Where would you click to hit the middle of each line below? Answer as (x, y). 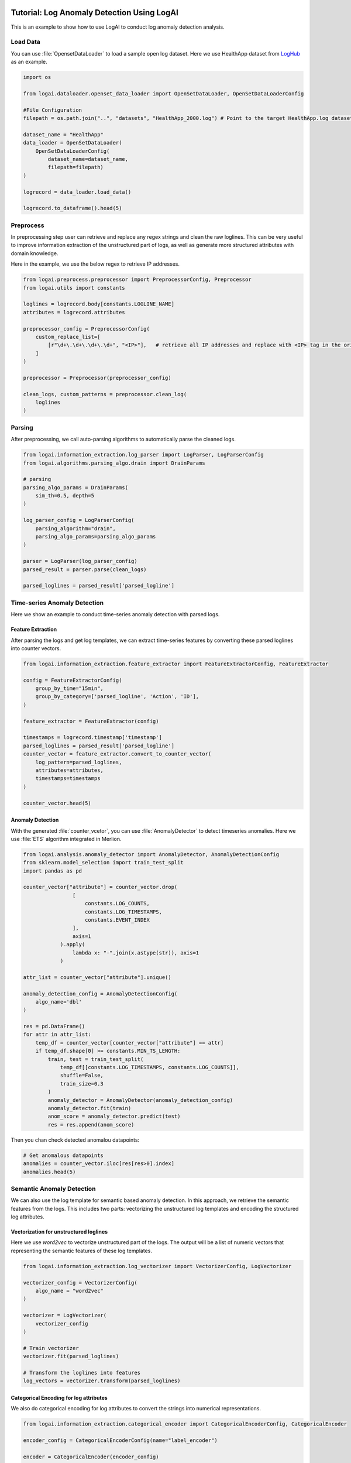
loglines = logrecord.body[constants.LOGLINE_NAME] (99, 304)
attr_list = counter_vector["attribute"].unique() (97, 977)
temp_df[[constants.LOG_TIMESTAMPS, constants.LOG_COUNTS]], (149, 1067)
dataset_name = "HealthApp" (63, 134)
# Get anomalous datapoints (63, 1155)
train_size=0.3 (82, 1083)
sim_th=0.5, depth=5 (65, 496)
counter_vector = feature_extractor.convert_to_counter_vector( (117, 754)
